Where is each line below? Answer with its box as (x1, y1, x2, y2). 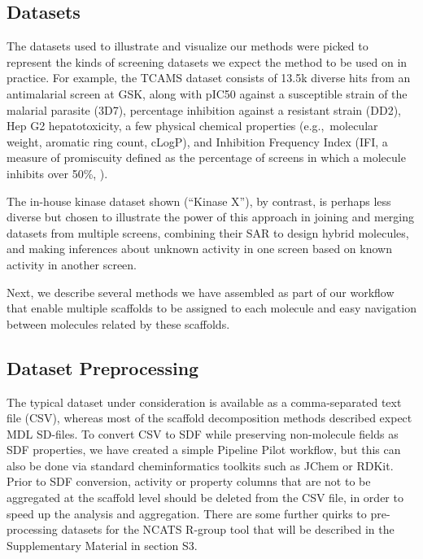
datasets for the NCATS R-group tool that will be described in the (61, 521, 395, 538)
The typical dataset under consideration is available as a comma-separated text (7, 393, 402, 410)
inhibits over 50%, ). (7, 164, 108, 181)
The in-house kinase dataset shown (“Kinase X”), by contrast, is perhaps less (7, 192, 391, 209)
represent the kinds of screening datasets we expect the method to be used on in (7, 53, 408, 70)
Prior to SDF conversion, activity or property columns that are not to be (7, 473, 371, 490)
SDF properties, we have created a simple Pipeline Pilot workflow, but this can (7, 441, 401, 458)
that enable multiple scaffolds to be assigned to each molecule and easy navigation (7, 299, 416, 317)
